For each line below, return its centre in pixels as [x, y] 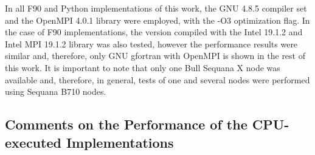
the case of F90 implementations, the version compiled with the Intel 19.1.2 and [154, 32]
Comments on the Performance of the [126, 124]
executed [33, 142]
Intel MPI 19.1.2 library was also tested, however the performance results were [151, 43]
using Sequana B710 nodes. [56, 91]
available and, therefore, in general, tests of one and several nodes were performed [157, 79]
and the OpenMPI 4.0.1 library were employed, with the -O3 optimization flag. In [157, 20]
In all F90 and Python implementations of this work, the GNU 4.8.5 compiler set [156, 8]
